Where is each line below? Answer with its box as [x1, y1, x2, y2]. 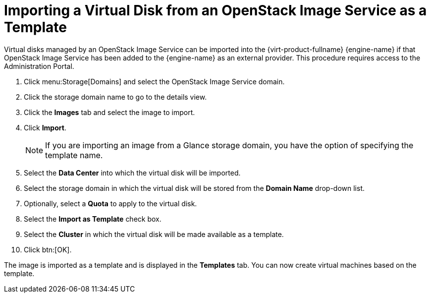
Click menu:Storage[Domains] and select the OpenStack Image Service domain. [24, 77, 285, 86]
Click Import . [24, 123, 66, 132]
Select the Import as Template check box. [24, 214, 161, 223]
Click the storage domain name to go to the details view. [24, 92, 207, 101]
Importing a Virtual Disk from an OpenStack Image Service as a [4, 2, 427, 19]
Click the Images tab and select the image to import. [24, 108, 195, 117]
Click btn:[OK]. [24, 245, 72, 254]
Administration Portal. [4, 61, 74, 70]
